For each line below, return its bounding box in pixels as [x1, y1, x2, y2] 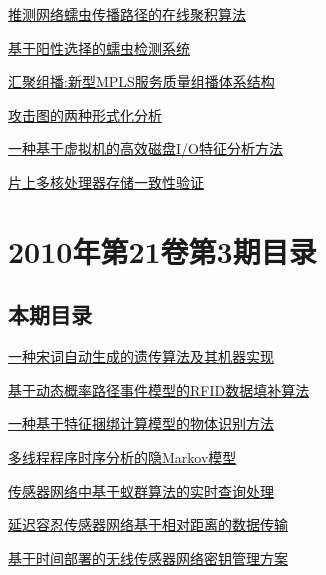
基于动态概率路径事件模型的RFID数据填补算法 [8, 379, 310, 400]
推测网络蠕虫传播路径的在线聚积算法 [8, 4, 246, 24]
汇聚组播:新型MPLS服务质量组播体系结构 [8, 71, 275, 92]
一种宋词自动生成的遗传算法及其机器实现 [8, 346, 274, 367]
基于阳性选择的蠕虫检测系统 [8, 37, 190, 58]
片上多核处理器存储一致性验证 [8, 171, 204, 192]
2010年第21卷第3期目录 [8, 230, 317, 271]
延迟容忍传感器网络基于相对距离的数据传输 [8, 514, 288, 535]
